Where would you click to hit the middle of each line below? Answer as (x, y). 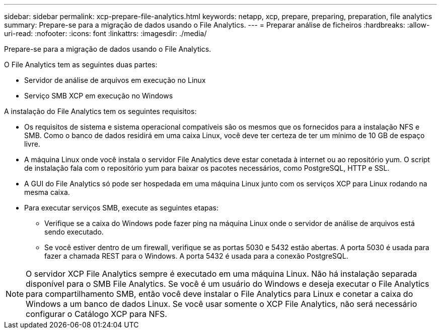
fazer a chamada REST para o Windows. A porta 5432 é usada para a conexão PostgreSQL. (196, 256)
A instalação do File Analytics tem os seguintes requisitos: (100, 111)
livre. (32, 144)
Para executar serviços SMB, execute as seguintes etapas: (122, 208)
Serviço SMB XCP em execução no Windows (99, 96)
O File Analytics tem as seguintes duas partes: (81, 65)
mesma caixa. (47, 192)
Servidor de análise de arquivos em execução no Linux (115, 80)
